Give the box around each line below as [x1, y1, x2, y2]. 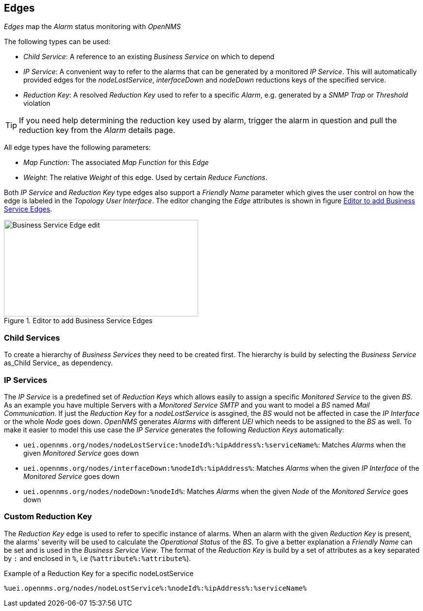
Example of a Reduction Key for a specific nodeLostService [4, 569, 194, 578]
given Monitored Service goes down [23, 448, 139, 457]
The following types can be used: [4, 37, 111, 46]
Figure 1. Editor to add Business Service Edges [4, 316, 152, 325]
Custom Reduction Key [4, 512, 92, 522]
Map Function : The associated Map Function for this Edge [23, 158, 209, 167]
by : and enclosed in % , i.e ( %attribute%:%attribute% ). [4, 554, 191, 562]
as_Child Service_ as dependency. [4, 359, 113, 367]
